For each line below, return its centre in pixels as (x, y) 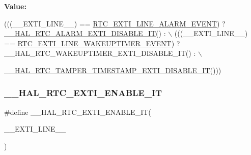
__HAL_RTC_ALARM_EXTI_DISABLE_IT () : (85, 33)
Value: (15, 6)
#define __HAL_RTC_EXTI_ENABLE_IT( (78, 112)
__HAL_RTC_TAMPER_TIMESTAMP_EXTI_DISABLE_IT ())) (113, 70)
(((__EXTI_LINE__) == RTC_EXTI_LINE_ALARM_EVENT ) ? (115, 23)
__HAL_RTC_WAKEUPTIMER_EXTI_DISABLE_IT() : (100, 53)
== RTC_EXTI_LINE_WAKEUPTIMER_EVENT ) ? (92, 43)
